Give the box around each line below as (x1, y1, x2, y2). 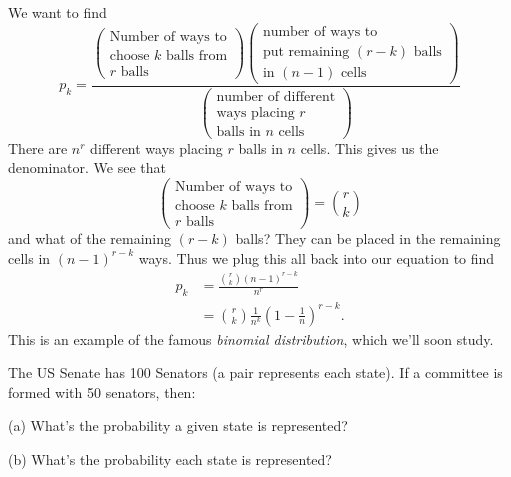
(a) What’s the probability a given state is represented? (8, 415, 348, 436)
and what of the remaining (8, 228, 172, 249)
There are (8, 137, 68, 158)
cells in (8, 247, 51, 268)
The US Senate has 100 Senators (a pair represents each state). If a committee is (8, 362, 503, 383)
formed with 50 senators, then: (8, 381, 196, 402)
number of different (216, 89, 336, 104)
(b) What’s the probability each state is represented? (8, 448, 332, 469)
